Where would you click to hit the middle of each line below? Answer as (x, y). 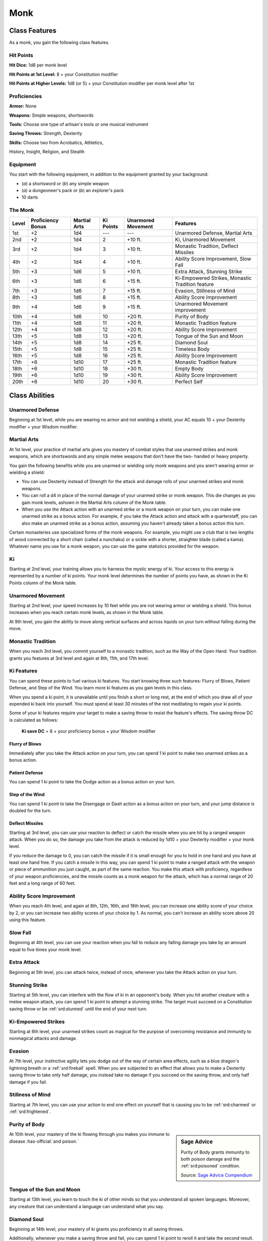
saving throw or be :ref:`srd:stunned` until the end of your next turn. (78, 1009)
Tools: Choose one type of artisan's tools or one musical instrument (79, 124)
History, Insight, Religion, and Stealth (47, 152)
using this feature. (28, 920)
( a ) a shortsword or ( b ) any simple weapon (65, 183)
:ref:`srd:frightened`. (30, 1111)
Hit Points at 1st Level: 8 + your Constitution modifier (64, 74)
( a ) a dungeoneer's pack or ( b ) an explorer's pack (73, 190)
